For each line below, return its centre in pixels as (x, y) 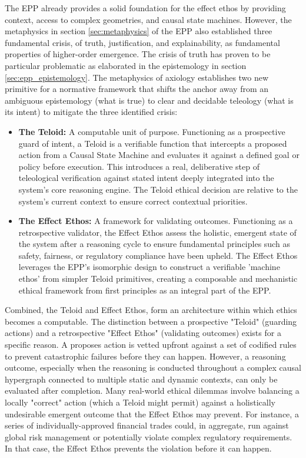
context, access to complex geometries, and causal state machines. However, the (148, 19)
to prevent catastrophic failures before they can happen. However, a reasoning (145, 356)
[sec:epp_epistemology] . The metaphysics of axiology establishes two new (137, 77)
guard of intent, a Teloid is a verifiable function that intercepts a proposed (153, 143)
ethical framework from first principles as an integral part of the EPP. (145, 290)
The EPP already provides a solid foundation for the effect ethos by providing (145, 8)
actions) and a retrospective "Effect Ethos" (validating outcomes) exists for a (143, 333)
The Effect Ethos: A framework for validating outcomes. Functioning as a (156, 221)
